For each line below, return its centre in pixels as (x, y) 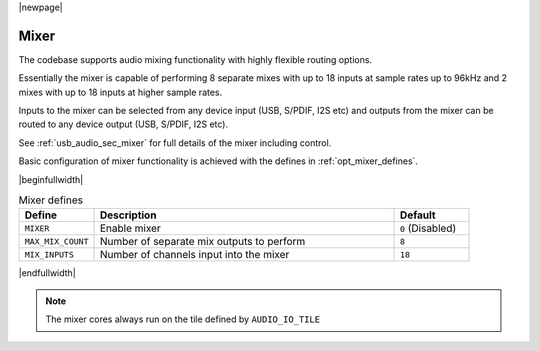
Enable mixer (130, 228)
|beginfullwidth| (51, 179)
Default (418, 215)
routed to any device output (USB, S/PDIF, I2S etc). (123, 124)
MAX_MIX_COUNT (56, 241)
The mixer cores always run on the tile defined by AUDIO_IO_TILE (182, 319)
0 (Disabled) (428, 228)
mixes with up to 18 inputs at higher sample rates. (120, 92)
